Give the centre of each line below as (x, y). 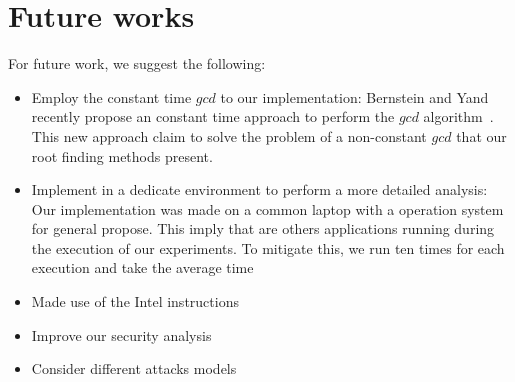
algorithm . (458, 116)
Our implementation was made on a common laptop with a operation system (267, 208)
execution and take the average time (142, 267)
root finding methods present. (122, 155)
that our (481, 135)
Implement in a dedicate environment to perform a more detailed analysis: (259, 189)
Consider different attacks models (134, 368)
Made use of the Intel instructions (135, 301)
